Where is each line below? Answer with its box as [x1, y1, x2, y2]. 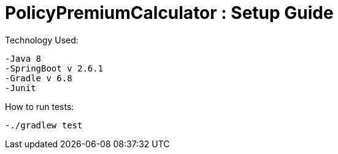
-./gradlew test [5, 120, 83, 130]
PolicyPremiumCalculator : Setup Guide [5, 2, 334, 23]
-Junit [5, 82, 36, 93]
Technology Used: [5, 34, 79, 45]
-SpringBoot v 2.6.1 [5, 63, 104, 73]
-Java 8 [5, 53, 42, 64]
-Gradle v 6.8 [5, 73, 72, 83]
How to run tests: [5, 101, 74, 112]
